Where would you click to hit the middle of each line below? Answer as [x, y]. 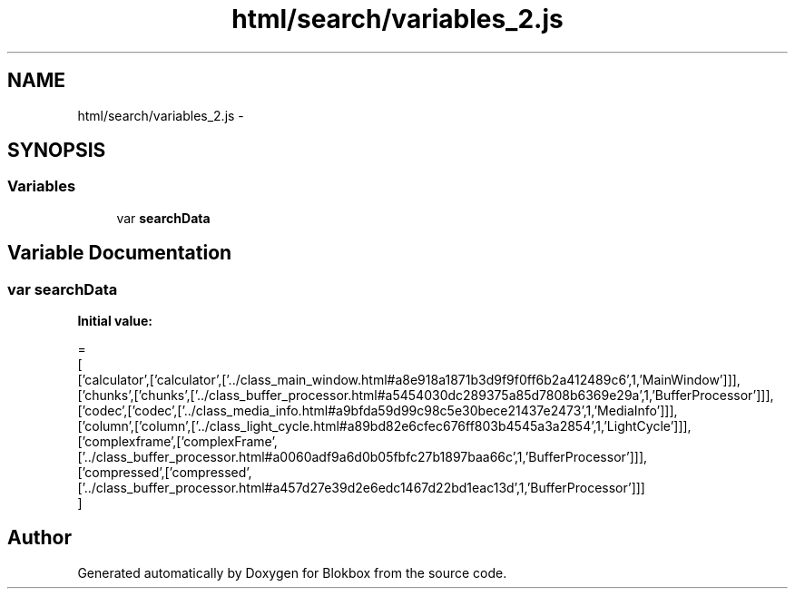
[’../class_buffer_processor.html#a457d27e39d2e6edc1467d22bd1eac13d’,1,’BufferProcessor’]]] [361, 488]
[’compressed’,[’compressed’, [165, 473]
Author [39, 538]
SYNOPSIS [57, 151]
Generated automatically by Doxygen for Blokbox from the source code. [292, 572]
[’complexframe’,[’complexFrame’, [177, 442]
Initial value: [115, 321]
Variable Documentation [120, 253]
